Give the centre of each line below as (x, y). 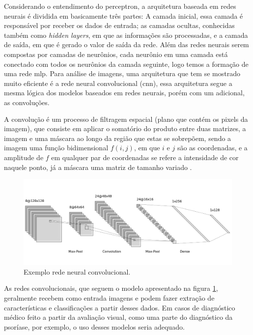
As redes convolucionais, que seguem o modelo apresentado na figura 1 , (111, 288)
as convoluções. (27, 102)
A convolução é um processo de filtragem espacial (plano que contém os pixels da (126, 119)
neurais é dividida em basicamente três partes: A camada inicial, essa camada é (124, 15)
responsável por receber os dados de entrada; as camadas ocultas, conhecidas (119, 25)
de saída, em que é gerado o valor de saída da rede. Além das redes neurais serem (126, 44)
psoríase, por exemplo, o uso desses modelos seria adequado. (94, 326)
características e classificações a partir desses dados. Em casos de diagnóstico (120, 307)
